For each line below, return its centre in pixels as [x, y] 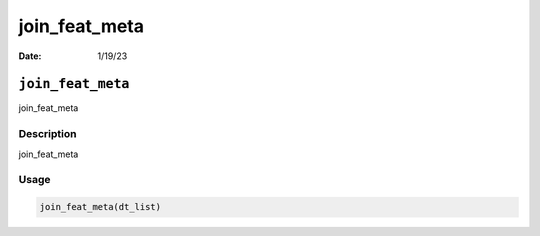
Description [47, 134]
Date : [30, 56]
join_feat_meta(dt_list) [100, 207]
